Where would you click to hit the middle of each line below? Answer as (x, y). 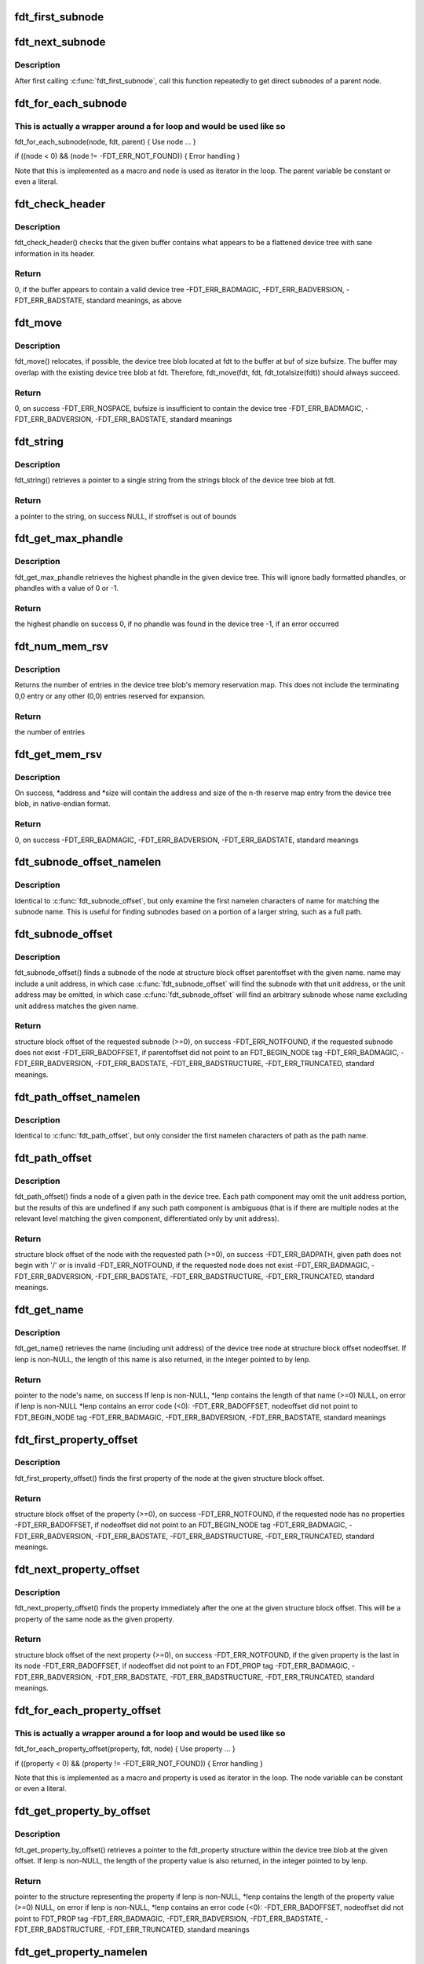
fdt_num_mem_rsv (62, 647)
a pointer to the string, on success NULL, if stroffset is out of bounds (126, 516)
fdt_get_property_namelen (81, 1952)
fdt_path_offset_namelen (77, 1097)
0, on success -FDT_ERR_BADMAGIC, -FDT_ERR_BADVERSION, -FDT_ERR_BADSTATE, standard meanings (186, 840)
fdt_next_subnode (60, 42)
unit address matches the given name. (77, 1006)
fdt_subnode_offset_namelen (88, 862)
